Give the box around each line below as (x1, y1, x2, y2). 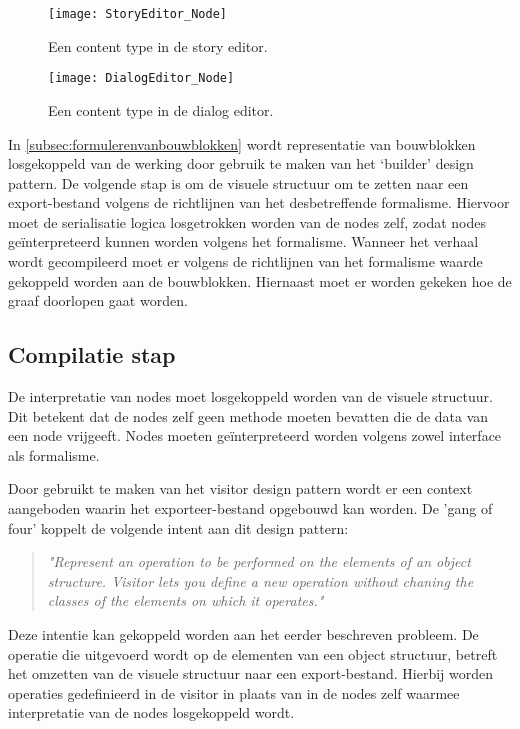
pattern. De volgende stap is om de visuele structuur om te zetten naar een (8, 172, 469, 193)
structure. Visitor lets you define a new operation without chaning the (47, 570, 474, 591)
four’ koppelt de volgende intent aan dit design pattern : (8, 517, 349, 538)
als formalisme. (8, 444, 100, 465)
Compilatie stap (8, 339, 176, 370)
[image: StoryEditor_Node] (48, 7, 227, 21)
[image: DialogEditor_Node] (48, 71, 235, 86)
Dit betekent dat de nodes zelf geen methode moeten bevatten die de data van (8, 405, 489, 426)
